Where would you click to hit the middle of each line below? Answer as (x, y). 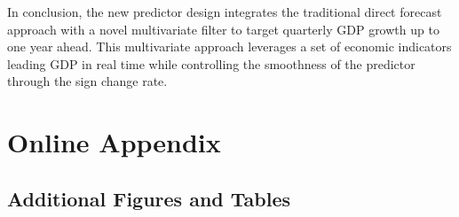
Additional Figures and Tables (149, 198)
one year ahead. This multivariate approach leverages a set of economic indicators (229, 46)
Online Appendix (114, 142)
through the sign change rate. (87, 81)
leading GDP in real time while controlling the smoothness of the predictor (211, 63)
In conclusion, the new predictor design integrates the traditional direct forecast (225, 12)
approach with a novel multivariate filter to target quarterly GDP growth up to (223, 29)
